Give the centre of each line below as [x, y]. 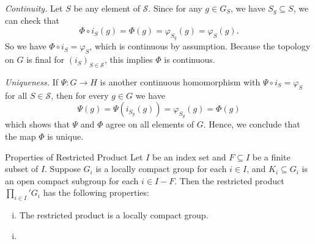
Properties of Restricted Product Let [74, 156]
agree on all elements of [150, 124]
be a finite [271, 156]
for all [16, 95]
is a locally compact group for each [161, 169]
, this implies [128, 59]
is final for [46, 59]
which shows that [37, 124]
